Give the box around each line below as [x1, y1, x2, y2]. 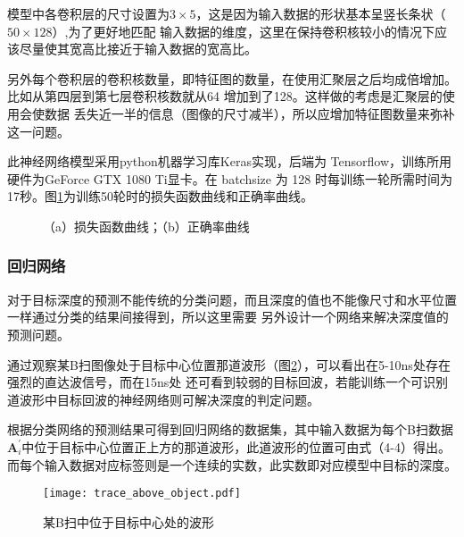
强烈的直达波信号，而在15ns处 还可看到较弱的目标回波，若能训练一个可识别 [7, 373, 448, 391]
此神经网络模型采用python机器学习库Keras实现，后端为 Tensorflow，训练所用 [7, 152, 452, 171]
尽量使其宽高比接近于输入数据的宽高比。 [19, 39, 257, 58]
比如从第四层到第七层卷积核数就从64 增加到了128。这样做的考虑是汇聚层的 [7, 87, 443, 105]
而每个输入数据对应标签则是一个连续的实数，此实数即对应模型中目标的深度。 [7, 455, 457, 474]
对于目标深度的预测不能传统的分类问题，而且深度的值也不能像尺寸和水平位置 [7, 289, 457, 308]
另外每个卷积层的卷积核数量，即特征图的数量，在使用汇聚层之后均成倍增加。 [7, 69, 457, 88]
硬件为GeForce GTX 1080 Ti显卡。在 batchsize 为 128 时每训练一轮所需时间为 [7, 169, 453, 188]
